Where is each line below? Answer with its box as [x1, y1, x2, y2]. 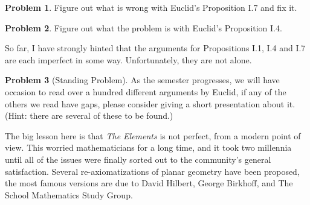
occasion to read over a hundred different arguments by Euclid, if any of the [5, 85, 286, 98]
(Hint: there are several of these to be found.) [5, 109, 173, 122]
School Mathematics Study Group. [5, 188, 133, 201]
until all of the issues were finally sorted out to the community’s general [5, 153, 271, 165]
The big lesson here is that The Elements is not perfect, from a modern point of [5, 129, 301, 142]
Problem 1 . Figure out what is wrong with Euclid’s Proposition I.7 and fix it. [5, 1, 297, 13]
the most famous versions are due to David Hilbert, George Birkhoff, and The [5, 177, 293, 189]
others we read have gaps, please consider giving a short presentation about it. [5, 97, 295, 110]
